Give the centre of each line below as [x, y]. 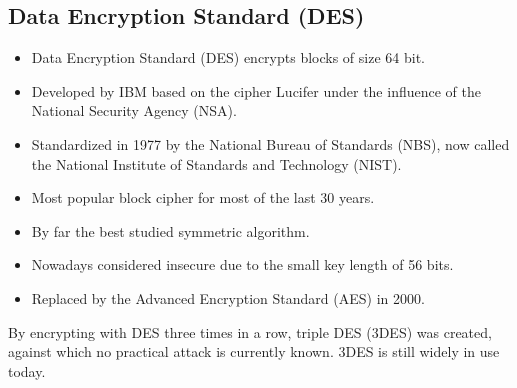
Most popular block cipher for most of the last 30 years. [203, 197]
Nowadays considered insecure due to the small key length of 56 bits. [242, 264]
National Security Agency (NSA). [134, 110]
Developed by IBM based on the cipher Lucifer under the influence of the [256, 90]
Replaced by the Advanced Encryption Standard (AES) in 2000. [228, 297]
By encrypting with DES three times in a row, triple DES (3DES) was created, [250, 331]
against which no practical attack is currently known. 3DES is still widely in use [254, 351]
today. [27, 370]
